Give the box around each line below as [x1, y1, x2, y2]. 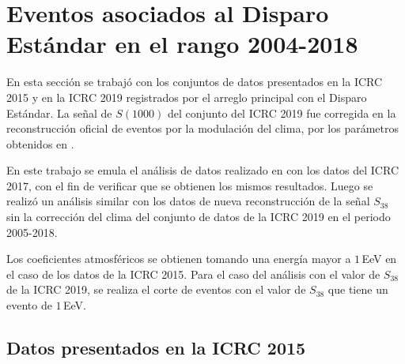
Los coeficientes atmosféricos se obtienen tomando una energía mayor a [6, 250, 351, 267]
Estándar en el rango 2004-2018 [6, 28, 358, 60]
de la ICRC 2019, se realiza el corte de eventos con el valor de [6, 281, 306, 298]
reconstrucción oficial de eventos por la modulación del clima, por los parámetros [6, 120, 399, 137]
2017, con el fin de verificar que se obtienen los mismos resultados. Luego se [6, 177, 373, 193]
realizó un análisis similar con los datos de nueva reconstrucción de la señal [6, 193, 370, 209]
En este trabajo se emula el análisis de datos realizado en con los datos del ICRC [6, 162, 399, 178]
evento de [6, 297, 52, 313]
